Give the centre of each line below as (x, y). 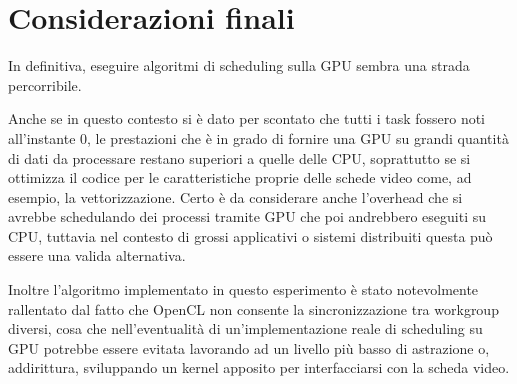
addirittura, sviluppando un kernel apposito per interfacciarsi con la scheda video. (259, 367)
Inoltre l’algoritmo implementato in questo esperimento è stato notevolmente (243, 289)
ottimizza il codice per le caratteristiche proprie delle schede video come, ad (240, 177)
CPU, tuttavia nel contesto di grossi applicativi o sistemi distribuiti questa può (250, 235)
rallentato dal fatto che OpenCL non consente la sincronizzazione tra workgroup (253, 308)
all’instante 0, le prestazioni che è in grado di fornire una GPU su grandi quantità (258, 137)
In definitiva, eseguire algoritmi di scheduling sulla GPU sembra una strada (239, 65)
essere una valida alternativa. (97, 255)
